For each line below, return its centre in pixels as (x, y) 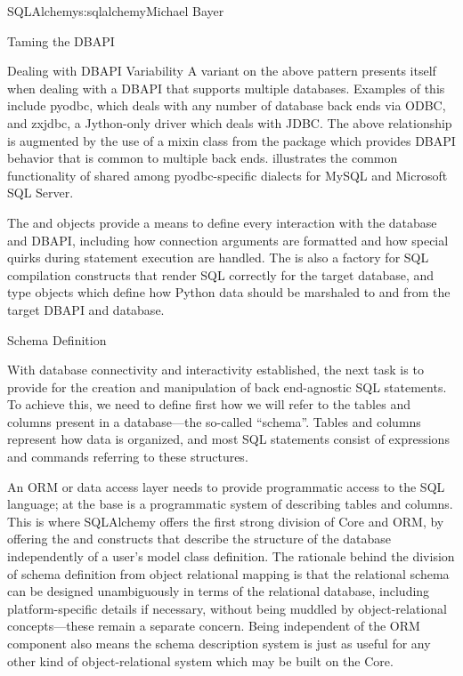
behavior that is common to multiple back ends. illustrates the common (203, 158)
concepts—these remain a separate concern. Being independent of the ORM (214, 626)
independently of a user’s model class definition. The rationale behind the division (231, 556)
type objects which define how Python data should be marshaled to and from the (229, 292)
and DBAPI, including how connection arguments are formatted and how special (228, 240)
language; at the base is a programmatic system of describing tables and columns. (230, 504)
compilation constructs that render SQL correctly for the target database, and (221, 274)
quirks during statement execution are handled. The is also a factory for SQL (218, 258)
